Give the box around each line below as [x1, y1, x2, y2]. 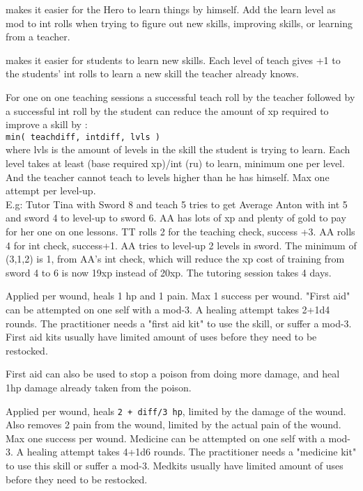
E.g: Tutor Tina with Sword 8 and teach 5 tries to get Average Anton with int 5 [6, 196, 348, 211]
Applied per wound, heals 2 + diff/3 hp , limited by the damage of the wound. [6, 403, 346, 418]
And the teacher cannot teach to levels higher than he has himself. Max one [6, 169, 330, 184]
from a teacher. [6, 29, 70, 44]
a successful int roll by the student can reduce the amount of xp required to [6, 103, 329, 118]
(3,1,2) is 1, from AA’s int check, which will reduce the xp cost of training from [6, 251, 345, 266]
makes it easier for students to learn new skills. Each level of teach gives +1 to [6, 52, 341, 67]
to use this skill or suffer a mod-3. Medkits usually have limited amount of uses [6, 458, 343, 472]
